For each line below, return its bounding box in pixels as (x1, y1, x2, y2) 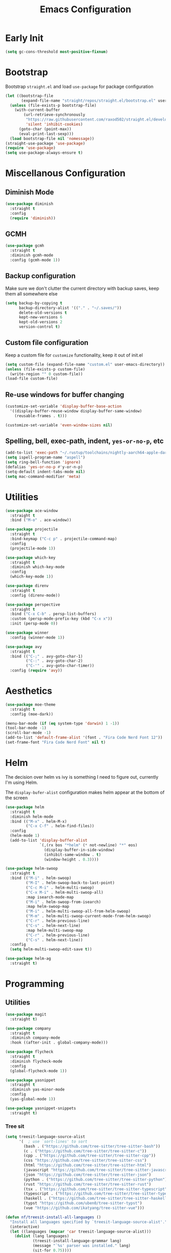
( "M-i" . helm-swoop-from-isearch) (25, 899, 101, 904)
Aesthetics (5, 685, 52, 697)
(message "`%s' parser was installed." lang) (32, 1243, 131, 1248)
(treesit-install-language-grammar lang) (32, 1238, 122, 1244)
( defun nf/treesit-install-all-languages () (5, 1215, 101, 1220)
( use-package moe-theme (5, 702, 56, 707)
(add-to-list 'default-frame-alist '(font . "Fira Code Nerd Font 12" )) (5, 735, 163, 740)
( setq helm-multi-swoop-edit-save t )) (10, 947, 93, 952)
